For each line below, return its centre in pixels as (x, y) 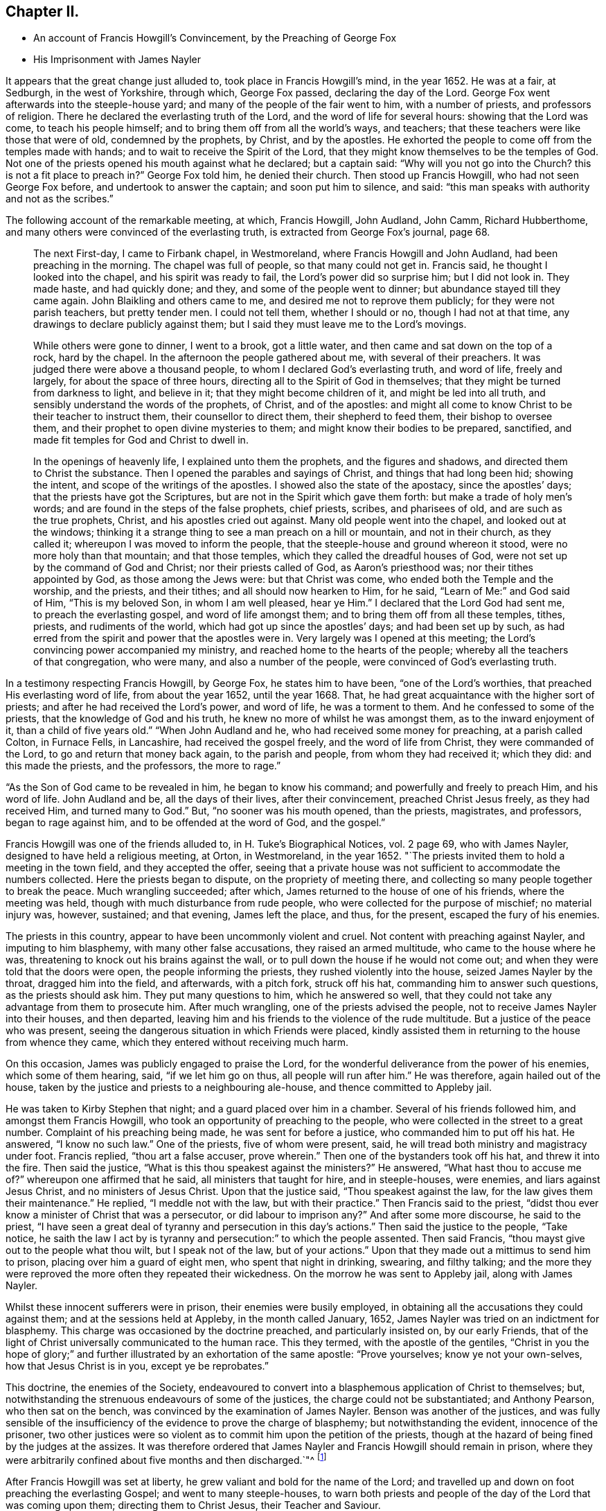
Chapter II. (43, 11)
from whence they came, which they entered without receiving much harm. (177, 1042)
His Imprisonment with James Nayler (117, 60)
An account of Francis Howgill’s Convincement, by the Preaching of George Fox (215, 38)
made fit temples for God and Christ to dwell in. (141, 440)
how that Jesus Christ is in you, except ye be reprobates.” (137, 1366)
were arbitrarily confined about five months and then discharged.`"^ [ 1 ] (166, 1459)
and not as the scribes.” (60, 199)
